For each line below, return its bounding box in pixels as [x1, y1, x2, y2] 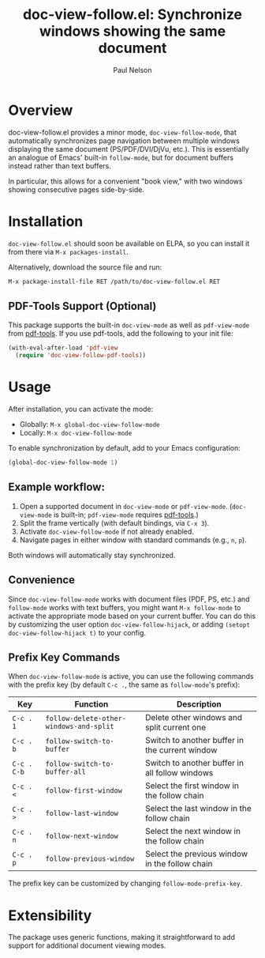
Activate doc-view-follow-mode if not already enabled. [19, 526, 195, 536]
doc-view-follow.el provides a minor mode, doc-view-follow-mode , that [8, 127, 237, 137]
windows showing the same [39, 22, 226, 40]
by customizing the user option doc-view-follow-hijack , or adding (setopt [8, 619, 251, 629]
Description [176, 699, 222, 710]
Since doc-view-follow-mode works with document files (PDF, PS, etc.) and [8, 594, 250, 604]
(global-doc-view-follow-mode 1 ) [8, 458, 118, 466]
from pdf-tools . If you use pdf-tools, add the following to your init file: [8, 329, 234, 338]
